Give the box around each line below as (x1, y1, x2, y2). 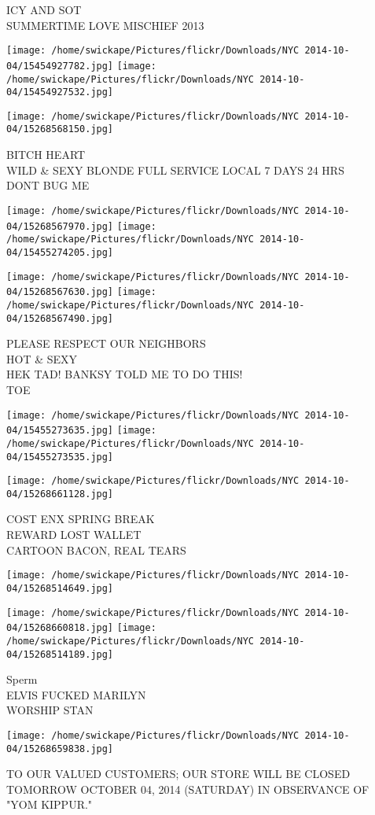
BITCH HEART (6, 146, 86, 163)
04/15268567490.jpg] (6, 312, 114, 324)
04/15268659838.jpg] (6, 743, 114, 754)
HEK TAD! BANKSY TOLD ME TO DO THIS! (6, 366, 243, 382)
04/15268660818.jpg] (6, 622, 114, 634)
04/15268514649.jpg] (6, 582, 114, 594)
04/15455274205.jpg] (6, 246, 114, 258)
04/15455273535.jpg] (6, 451, 114, 463)
